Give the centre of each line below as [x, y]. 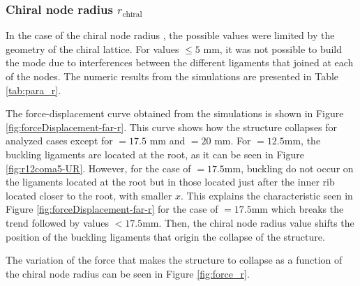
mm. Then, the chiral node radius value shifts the [248, 222]
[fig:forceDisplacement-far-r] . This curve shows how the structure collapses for [172, 127]
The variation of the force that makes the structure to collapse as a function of [174, 260]
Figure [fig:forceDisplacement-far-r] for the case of [112, 209]
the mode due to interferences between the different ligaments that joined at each [180, 62]
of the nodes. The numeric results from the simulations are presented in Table [172, 76]
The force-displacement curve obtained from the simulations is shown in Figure [175, 113]
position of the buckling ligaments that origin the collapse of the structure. [165, 236]
